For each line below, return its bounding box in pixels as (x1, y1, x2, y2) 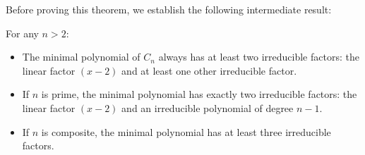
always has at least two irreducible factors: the (158, 49, 359, 64)
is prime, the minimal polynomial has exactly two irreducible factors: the (41, 87, 357, 101)
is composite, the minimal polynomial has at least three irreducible (41, 124, 331, 139)
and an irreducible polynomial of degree (121, 100, 294, 115)
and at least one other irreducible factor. (121, 63, 297, 77)
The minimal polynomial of (22, 49, 140, 64)
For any (6, 25, 39, 40)
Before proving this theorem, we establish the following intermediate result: (6, 2, 332, 16)
